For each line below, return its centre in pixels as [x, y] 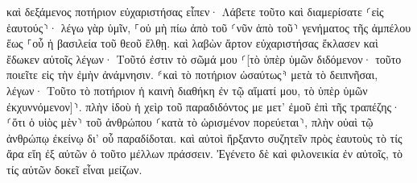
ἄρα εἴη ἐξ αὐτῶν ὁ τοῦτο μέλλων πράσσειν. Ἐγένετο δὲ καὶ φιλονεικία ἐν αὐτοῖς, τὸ [205, 154]
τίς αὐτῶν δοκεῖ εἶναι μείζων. [74, 169]
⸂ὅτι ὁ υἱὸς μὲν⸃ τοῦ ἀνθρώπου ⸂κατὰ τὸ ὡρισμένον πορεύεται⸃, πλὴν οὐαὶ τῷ [190, 122]
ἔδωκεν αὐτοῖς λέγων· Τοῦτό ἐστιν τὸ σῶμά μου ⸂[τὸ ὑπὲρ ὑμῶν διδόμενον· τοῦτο [204, 58]
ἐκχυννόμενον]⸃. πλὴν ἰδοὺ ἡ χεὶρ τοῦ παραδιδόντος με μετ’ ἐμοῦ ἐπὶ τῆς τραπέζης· [203, 106]
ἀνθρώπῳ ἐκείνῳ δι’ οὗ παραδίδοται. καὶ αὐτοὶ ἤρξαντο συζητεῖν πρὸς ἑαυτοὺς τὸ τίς [204, 137]
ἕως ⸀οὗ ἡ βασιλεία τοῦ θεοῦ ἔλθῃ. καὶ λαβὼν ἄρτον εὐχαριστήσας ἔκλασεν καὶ [192, 43]
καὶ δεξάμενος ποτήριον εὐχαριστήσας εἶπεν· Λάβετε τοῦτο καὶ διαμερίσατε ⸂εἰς [195, 11]
